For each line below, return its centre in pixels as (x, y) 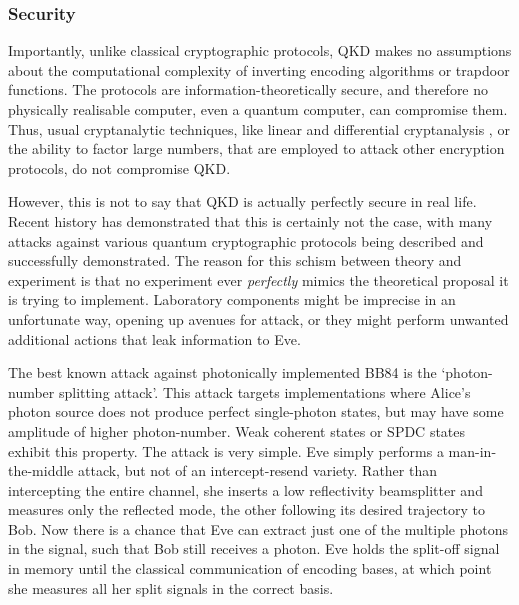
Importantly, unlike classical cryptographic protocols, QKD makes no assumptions (260, 50)
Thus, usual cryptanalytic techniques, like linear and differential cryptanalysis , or (259, 128)
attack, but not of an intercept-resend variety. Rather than (257, 470)
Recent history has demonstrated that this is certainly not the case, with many (250, 220)
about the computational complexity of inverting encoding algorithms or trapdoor (259, 69)
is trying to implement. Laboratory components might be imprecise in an (232, 299)
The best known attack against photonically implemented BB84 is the (222, 372)
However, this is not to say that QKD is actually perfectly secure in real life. (242, 201)
